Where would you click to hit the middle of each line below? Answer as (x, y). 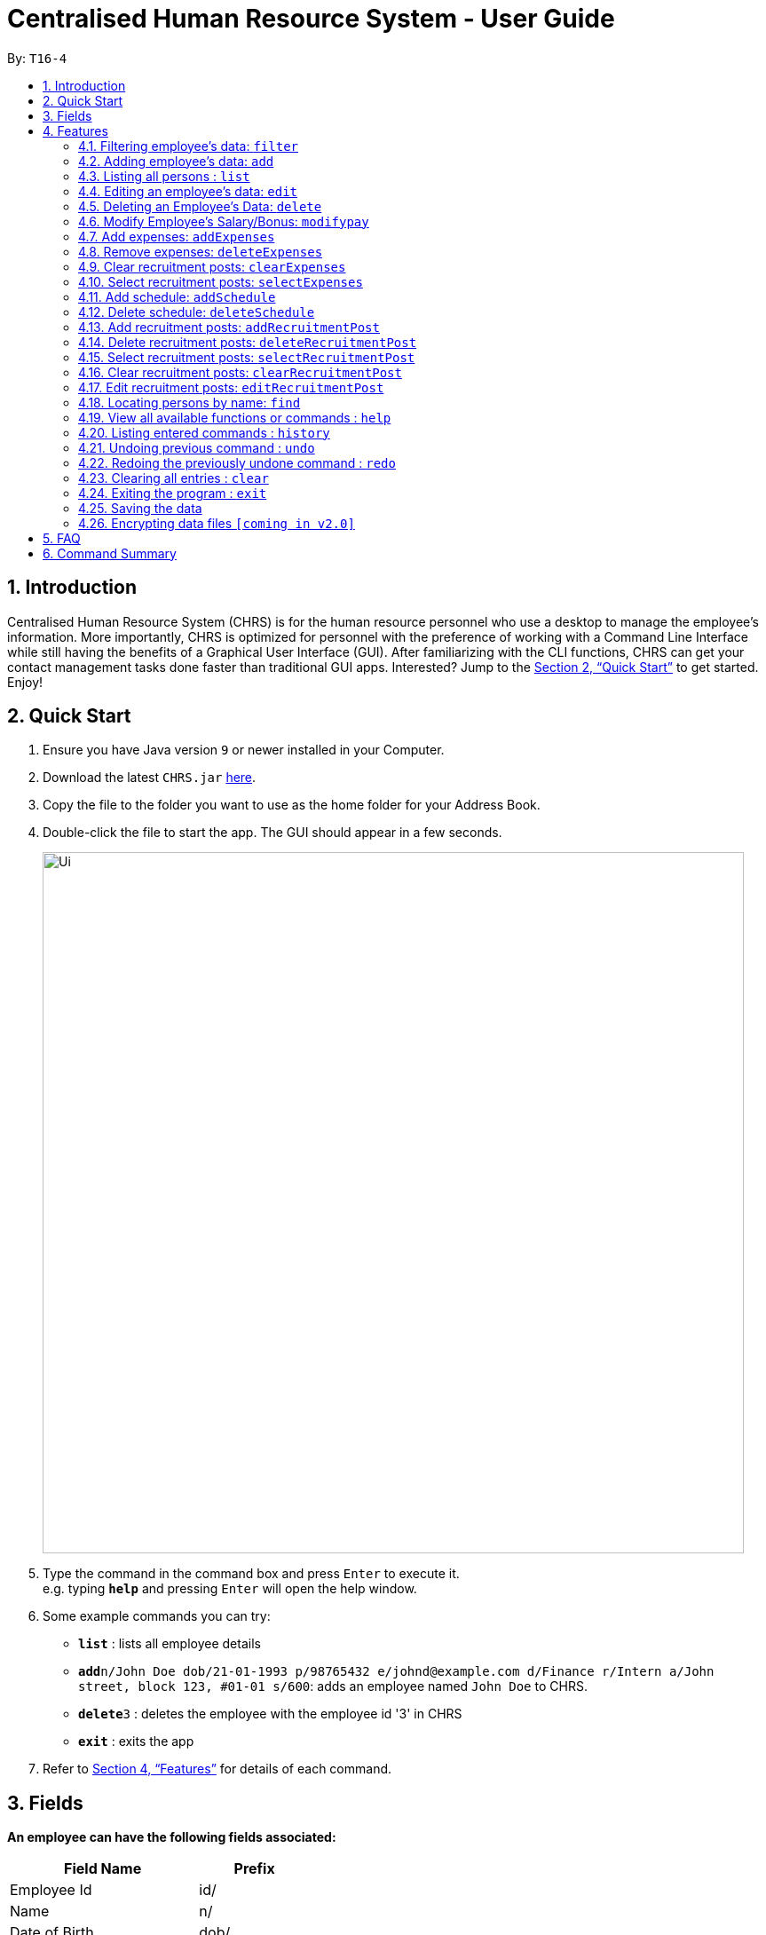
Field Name (103, 1869)
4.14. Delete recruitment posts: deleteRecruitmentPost (248, 342)
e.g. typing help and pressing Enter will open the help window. (230, 1589)
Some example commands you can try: (157, 1616)
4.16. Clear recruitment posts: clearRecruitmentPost (240, 372)
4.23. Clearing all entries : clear (174, 478)
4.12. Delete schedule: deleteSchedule (197, 312)
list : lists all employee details (170, 1644)
